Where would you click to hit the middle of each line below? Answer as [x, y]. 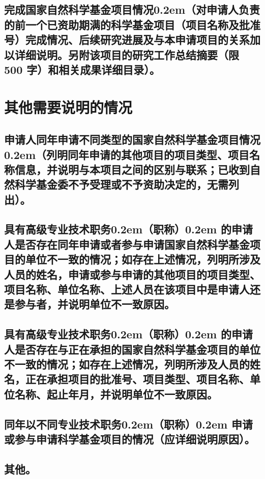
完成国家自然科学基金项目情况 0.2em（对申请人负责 [132, 9]
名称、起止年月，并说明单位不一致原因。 [116, 394]
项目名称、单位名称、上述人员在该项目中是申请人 [127, 289]
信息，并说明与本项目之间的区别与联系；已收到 [132, 169]
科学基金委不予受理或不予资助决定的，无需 [121, 184]
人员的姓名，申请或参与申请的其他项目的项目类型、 [132, 274]
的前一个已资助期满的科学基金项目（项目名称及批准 [132, 24]
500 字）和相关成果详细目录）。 [82, 69]
